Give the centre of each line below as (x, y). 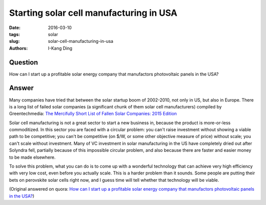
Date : (15, 28)
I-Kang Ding (60, 48)
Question (23, 62)
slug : (14, 41)
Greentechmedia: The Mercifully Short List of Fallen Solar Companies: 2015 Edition (93, 114)
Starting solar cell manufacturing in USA (93, 13)
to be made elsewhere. (33, 157)
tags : (15, 34)
